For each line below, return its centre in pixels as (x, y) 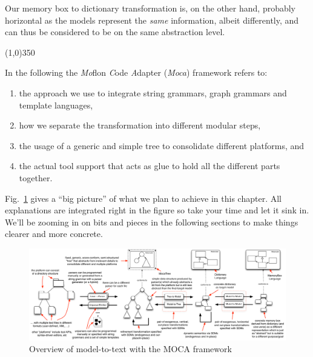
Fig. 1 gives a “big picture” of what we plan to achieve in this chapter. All (143, 198)
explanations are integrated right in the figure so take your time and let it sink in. (157, 210)
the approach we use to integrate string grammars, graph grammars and (153, 92)
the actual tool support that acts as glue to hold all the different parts (150, 166)
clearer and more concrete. (54, 234)
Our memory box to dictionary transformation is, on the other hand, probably (150, 8)
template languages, (56, 105)
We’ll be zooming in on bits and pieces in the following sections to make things (152, 222)
